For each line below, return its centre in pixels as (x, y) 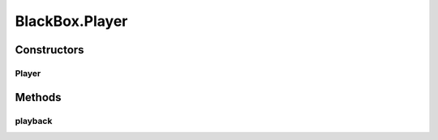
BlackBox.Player (71, 21)
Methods (38, 97)
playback (34, 121)
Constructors (49, 50)
